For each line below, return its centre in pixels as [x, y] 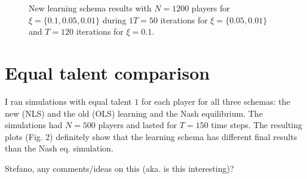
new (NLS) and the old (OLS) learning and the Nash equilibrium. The [134, 113]
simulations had [34, 125]
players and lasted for [138, 125]
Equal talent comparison [108, 72]
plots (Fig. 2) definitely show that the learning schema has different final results [151, 136]
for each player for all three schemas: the [216, 101]
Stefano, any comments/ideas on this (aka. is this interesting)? [119, 168]
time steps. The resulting [257, 125]
